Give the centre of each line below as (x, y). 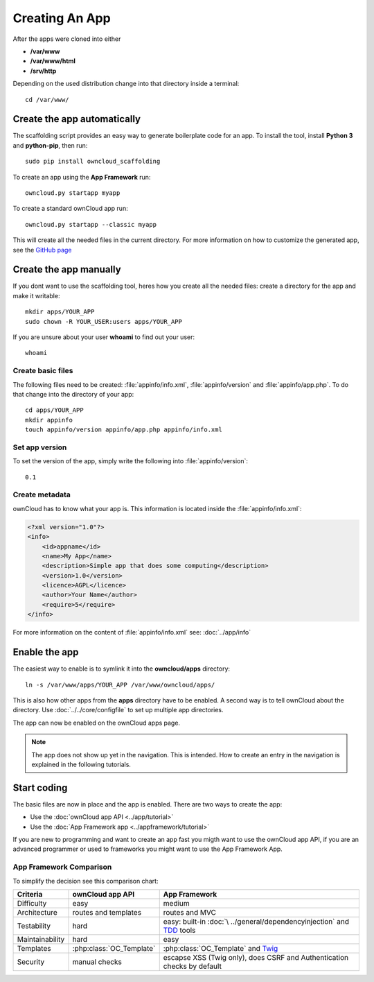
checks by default (192, 966)
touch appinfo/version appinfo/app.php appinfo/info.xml (124, 430)
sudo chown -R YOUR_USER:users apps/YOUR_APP (104, 321)
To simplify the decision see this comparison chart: (86, 881)
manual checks (97, 962)
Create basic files (43, 371)
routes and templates (107, 912)
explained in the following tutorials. (81, 764)
